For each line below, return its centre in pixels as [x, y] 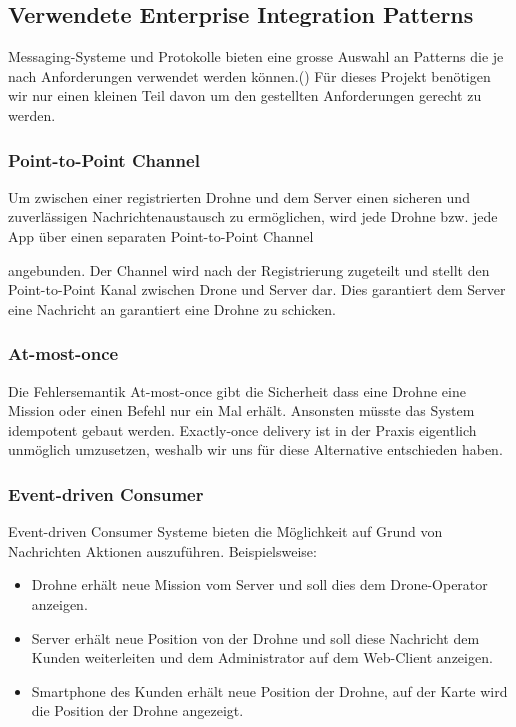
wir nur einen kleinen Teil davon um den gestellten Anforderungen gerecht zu [245, 95]
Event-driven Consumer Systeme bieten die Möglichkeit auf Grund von [225, 531]
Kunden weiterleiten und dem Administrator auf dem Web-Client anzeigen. [262, 657]
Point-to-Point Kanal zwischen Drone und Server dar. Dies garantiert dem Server [257, 289]
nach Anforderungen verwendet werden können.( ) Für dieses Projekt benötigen [249, 75]
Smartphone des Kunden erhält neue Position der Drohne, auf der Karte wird [269, 690]
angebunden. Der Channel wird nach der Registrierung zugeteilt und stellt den [249, 269]
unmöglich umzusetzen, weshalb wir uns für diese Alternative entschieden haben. [255, 449]
